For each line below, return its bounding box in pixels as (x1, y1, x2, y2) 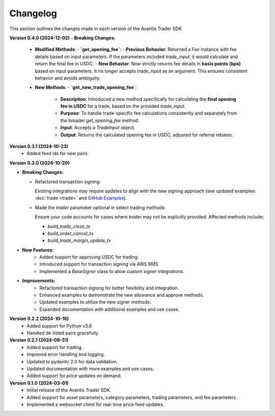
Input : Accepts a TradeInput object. (60, 125, 135, 131)
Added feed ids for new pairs (26, 151, 88, 157)
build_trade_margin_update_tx (47, 237, 112, 243)
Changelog (9, 8, 57, 19)
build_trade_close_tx (47, 223, 91, 229)
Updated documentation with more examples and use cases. (26, 365, 154, 372)
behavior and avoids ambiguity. (35, 75, 101, 81)
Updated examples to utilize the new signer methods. (39, 299, 151, 305)
